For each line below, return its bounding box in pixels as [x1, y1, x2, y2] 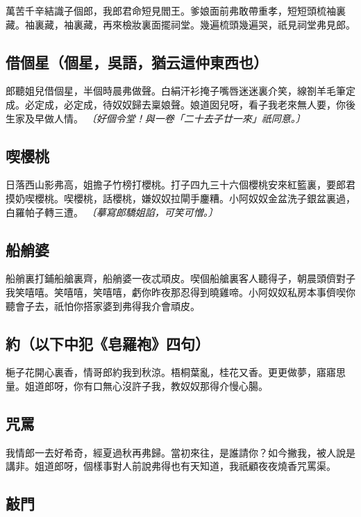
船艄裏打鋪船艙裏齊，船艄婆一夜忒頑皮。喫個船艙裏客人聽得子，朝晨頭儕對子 [6, 271, 355, 286]
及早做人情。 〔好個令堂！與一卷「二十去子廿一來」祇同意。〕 [24, 110, 305, 125]
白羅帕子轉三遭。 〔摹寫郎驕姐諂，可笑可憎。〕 [6, 204, 218, 219]
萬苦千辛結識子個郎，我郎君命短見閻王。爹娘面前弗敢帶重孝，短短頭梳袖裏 [6, 3, 346, 17]
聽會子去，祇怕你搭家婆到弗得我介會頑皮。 [6, 298, 200, 313]
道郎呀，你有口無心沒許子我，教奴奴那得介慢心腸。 [34, 378, 268, 393]
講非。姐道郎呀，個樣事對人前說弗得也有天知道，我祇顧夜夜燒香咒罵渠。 [6, 459, 336, 473]
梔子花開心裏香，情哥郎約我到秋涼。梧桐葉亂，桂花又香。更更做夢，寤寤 [6, 365, 336, 379]
